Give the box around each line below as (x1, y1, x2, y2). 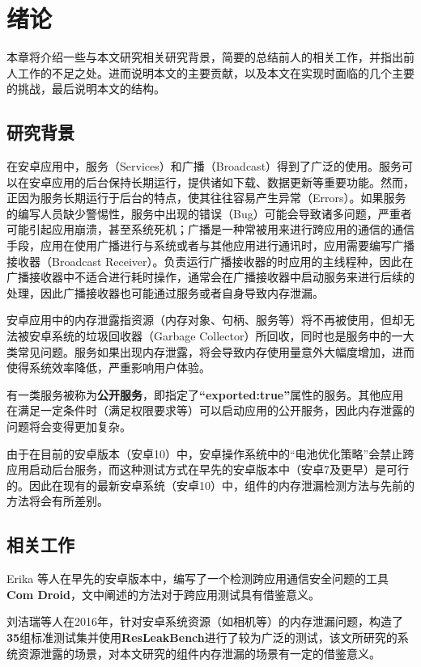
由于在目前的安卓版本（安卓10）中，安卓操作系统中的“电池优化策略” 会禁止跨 (6, 445, 415, 462)
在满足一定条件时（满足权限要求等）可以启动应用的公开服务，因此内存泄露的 (6, 402, 415, 419)
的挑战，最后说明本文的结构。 (6, 80, 165, 97)
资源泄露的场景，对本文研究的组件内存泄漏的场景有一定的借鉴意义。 (17, 644, 381, 661)
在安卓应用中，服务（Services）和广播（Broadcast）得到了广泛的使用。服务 (6, 158, 402, 175)
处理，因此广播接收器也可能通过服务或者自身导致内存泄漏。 (6, 284, 324, 301)
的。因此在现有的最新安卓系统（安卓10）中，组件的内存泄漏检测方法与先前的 (6, 476, 415, 493)
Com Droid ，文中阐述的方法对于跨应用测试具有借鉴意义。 (6, 585, 320, 602)
